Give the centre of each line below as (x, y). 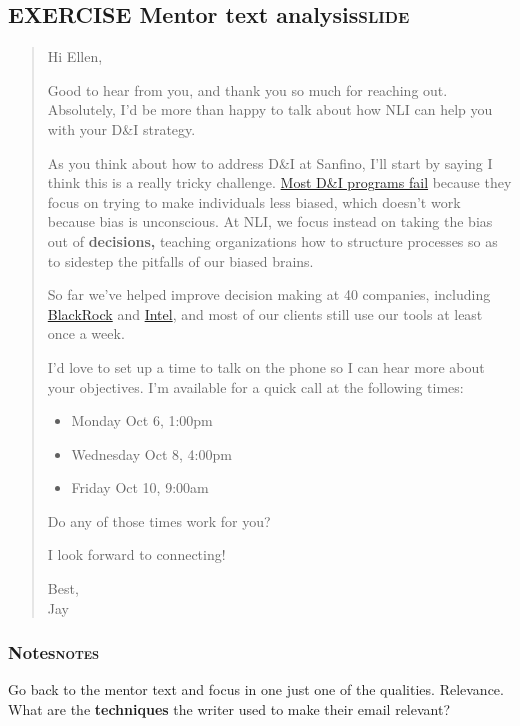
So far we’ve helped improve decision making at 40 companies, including (269, 294)
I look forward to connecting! (136, 554)
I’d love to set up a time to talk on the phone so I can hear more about (266, 366)
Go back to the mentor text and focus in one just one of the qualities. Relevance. (256, 689)
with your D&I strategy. (121, 128)
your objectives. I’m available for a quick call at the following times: (255, 386)
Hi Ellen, (75, 56)
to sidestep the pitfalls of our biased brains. (180, 260)
